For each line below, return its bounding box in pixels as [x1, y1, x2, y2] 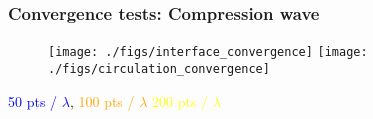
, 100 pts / [69, 90, 135, 111]
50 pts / [8, 90, 58, 111]
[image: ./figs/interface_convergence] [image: [48, 45, 368, 60]
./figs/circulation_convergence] [48, 61, 270, 76]
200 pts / [152, 90, 209, 111]
